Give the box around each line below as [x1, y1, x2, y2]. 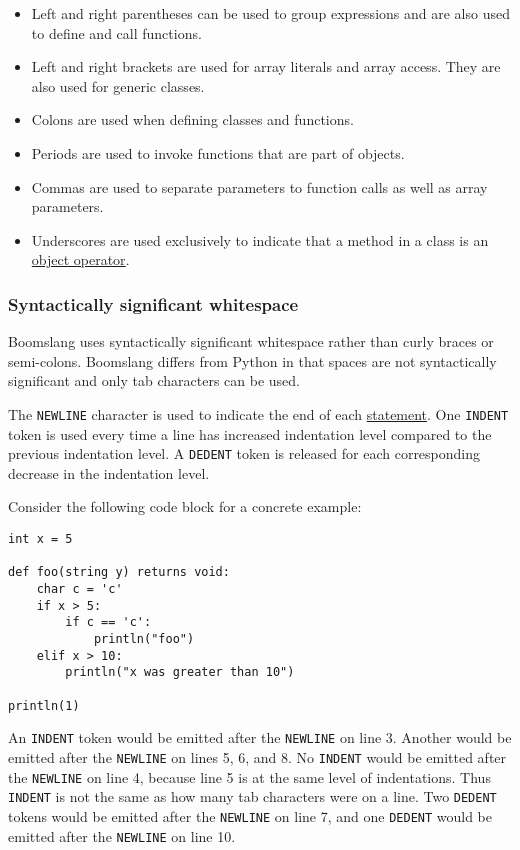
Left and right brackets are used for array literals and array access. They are [31, 56, 501, 77]
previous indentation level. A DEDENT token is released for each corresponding [8, 443, 481, 464]
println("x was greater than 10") [65, 665, 295, 680]
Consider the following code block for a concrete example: [8, 496, 362, 517]
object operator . [31, 249, 130, 270]
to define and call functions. [31, 22, 202, 43]
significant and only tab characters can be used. [8, 370, 300, 391]
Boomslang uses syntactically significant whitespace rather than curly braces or [8, 331, 494, 352]
